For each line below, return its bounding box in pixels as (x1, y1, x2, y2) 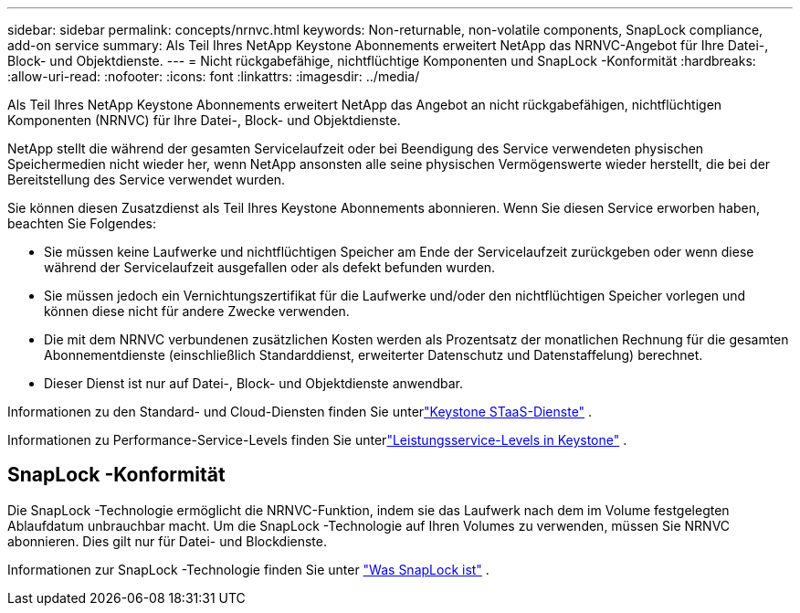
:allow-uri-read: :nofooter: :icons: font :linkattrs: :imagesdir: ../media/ (7, 69, 420, 84)
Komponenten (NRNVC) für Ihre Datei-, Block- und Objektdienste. (7, 112, 401, 128)
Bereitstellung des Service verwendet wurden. (7, 172, 286, 187)
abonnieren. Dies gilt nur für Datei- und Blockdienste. (7, 533, 327, 549)
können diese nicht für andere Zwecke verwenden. (44, 303, 350, 319)
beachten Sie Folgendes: (7, 216, 156, 231)
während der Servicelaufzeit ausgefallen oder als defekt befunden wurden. (44, 259, 496, 275)
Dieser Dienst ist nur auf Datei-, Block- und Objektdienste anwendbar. (44, 375, 463, 391)
